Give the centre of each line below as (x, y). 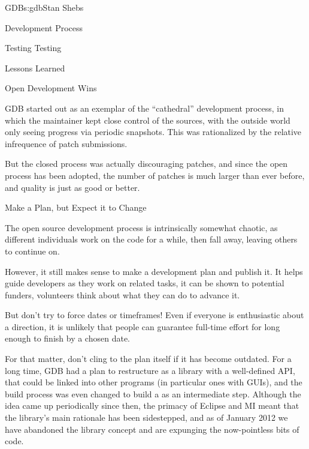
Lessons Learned (35, 68)
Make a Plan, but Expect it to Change (76, 207)
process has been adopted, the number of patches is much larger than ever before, (155, 175)
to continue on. (32, 251)
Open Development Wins (51, 88)
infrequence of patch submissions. (66, 143)
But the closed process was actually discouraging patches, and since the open (146, 164)
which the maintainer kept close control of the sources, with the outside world (148, 120)
